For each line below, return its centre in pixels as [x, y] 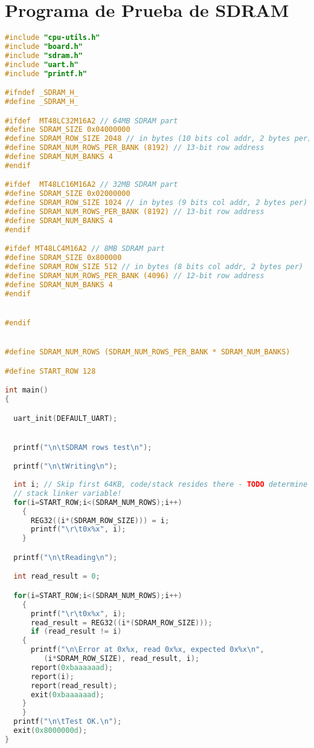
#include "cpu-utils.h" [53, 38]
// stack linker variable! [68, 493]
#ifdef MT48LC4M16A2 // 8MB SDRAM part [85, 249]
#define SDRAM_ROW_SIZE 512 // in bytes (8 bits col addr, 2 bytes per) [154, 267]
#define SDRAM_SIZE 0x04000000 [68, 130]
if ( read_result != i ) [76, 632]
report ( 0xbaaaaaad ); [72, 667]
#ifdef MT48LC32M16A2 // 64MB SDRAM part [91, 121]
